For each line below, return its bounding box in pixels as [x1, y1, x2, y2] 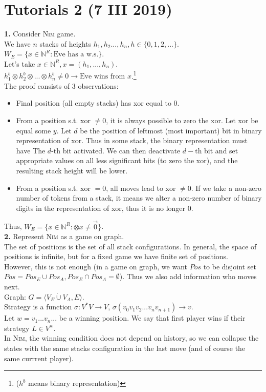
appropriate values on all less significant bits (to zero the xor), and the [16, 155, 238, 166]
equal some [16, 125, 51, 135]
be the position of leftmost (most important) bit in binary [80, 125, 262, 135]
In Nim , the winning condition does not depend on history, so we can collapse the [4, 332, 259, 343]
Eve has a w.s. [53, 51, 99, 58]
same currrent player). [4, 352, 74, 363]
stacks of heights [39, 38, 92, 49]
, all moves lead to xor [106, 182, 176, 193]
